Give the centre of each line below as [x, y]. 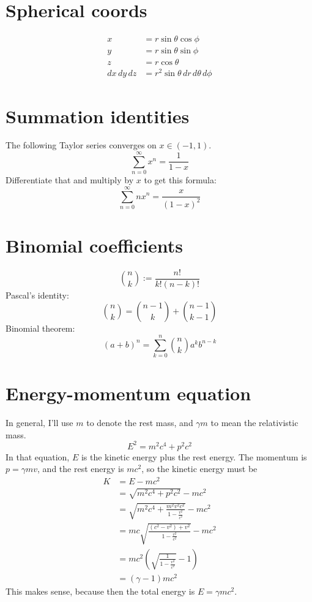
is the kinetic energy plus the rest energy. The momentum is [194, 456]
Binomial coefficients [94, 245]
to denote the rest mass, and [140, 423]
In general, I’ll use [39, 423]
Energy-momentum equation [128, 393]
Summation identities [98, 116]
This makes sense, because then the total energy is [100, 591]
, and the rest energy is [81, 469]
